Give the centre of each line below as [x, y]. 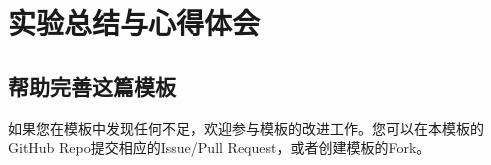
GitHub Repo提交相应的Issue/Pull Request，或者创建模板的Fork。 [219, 147]
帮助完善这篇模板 [92, 85]
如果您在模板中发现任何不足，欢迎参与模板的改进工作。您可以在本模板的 [246, 127]
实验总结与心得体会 [134, 22]
